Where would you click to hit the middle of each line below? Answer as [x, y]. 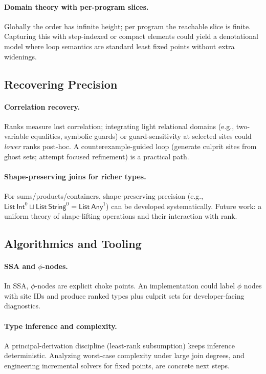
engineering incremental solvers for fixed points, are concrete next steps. [117, 366]
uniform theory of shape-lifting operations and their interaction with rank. [121, 216]
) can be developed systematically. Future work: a [184, 206]
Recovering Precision [61, 84]
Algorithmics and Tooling [73, 244]
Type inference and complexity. [61, 326]
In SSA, [16, 286]
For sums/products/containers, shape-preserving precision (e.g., [104, 195]
